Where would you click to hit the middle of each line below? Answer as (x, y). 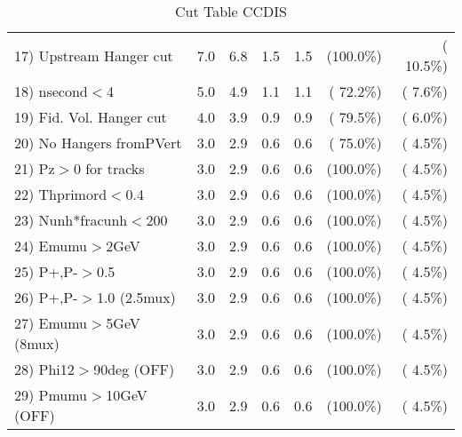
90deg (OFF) (134, 369)
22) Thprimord (61, 194)
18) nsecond (51, 91)
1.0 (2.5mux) (136, 297)
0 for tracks (109, 168)
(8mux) (37, 343)
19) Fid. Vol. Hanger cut (91, 117)
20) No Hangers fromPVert (98, 143)
